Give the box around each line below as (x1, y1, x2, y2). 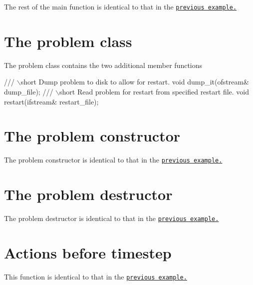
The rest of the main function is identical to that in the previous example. (4, 1, 237, 11)
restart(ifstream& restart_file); (4, 96, 99, 106)
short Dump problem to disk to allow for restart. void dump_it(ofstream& (20, 76, 249, 87)
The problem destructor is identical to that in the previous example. (4, 213, 219, 223)
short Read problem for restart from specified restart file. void (59, 86, 250, 96)
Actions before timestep (4, 242, 172, 262)
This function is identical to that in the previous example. (4, 271, 187, 281)
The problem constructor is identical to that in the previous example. (4, 154, 223, 165)
